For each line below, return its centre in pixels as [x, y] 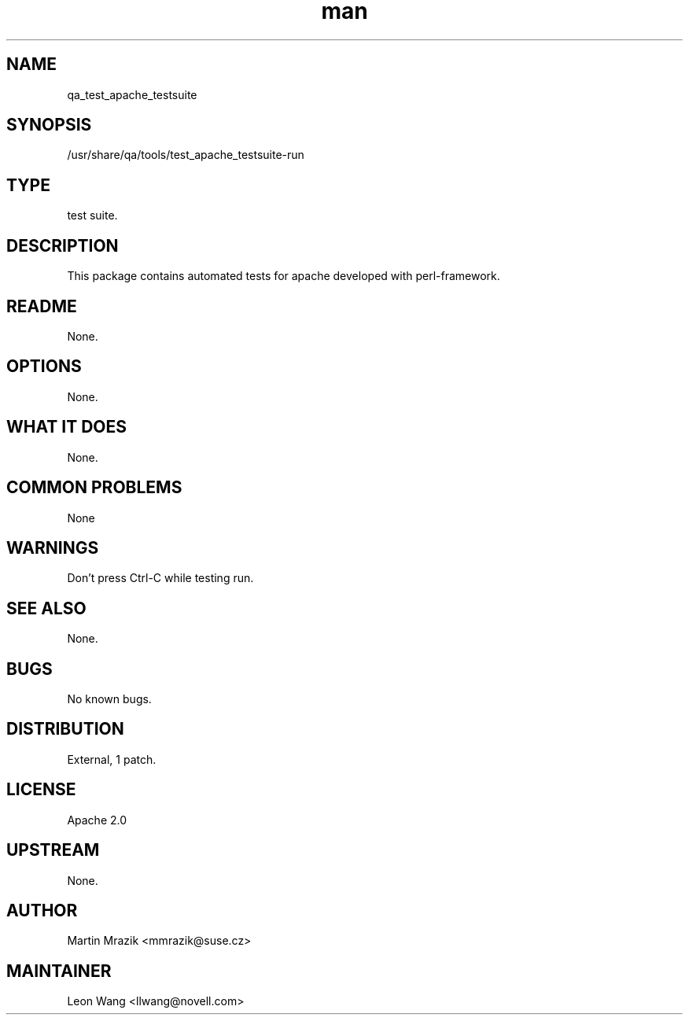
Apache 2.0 [97, 820]
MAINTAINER [59, 971]
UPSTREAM [53, 850]
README [42, 306]
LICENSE [41, 790]
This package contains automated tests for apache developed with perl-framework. [284, 276]
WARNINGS [53, 547]
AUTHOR [42, 910]
